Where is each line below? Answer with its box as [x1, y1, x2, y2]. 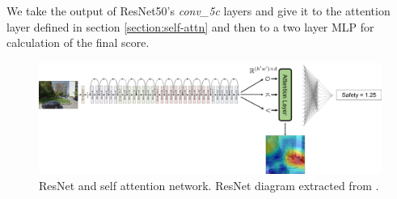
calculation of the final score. [6, 34, 150, 51]
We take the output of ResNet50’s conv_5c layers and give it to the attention [6, 2, 391, 19]
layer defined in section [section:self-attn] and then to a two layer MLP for [6, 18, 374, 35]
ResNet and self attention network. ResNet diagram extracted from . [39, 177, 379, 194]
